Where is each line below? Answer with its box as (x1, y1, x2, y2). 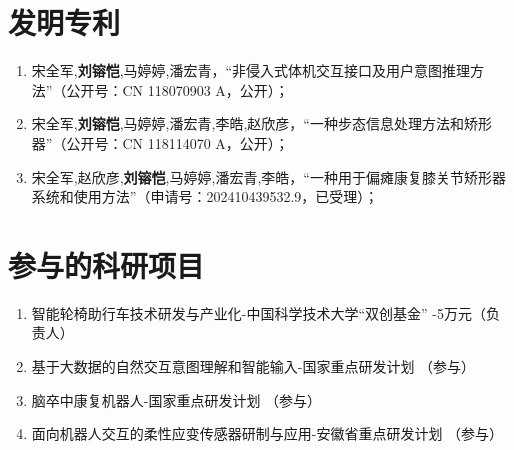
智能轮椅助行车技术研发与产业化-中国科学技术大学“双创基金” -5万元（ (31, 302, 486, 323)
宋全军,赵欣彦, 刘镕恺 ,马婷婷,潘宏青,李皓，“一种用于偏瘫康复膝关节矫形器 (31, 166, 506, 187)
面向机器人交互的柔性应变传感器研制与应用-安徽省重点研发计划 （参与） (31, 423, 504, 444)
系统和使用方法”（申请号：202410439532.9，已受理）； (31, 186, 379, 207)
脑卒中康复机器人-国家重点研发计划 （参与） (31, 389, 322, 410)
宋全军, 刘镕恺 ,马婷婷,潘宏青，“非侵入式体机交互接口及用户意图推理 (31, 60, 471, 81)
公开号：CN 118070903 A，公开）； (66, 79, 289, 100)
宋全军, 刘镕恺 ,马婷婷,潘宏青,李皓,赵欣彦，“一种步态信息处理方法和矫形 (31, 113, 492, 134)
